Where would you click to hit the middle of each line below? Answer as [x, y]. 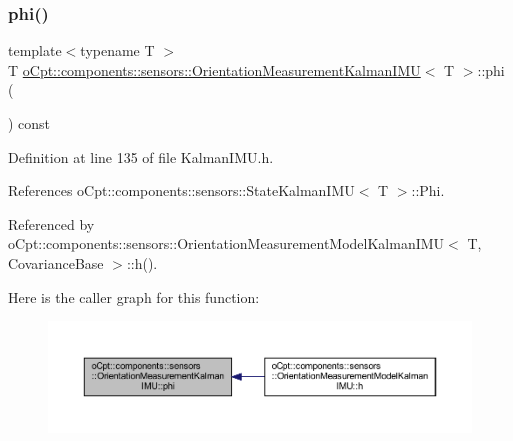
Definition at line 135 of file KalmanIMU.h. [141, 156]
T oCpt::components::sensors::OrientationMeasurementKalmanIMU [214, 69]
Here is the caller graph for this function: [134, 296]
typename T [117, 50]
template [35, 50]
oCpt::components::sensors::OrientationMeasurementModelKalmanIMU [226, 243]
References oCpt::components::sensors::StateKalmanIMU [181, 190]
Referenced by [51, 223]
